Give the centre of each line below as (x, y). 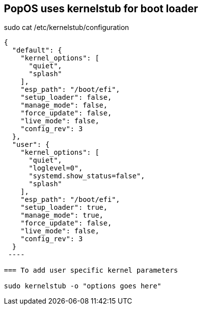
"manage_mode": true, (62, 215)
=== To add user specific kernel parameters (91, 270)
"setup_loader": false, (66, 98)
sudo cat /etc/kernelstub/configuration (67, 28)
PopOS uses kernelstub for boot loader (101, 9)
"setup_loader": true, (64, 208)
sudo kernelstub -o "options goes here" (83, 286)
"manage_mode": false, (64, 105)
